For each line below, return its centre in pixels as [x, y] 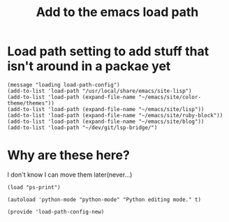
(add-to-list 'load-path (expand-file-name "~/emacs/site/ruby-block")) [115, 115]
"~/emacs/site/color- [170, 97]
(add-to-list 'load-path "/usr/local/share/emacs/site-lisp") [99, 91]
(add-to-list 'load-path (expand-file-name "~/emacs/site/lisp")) [106, 109]
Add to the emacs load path [117, 12]
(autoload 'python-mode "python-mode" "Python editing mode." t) [104, 200]
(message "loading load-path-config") [64, 84]
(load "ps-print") [34, 187]
